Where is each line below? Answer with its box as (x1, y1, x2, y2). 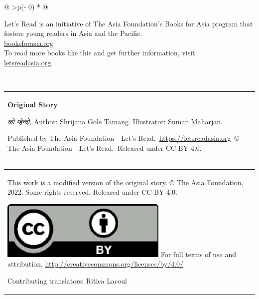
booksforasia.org (4, 37, 54, 48)
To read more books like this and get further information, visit (4, 47, 195, 58)
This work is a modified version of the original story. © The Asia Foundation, (7, 177, 244, 187)
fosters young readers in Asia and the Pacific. (4, 28, 142, 38)
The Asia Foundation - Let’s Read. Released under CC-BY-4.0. (7, 142, 202, 153)
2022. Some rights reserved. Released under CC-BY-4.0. (7, 187, 178, 197)
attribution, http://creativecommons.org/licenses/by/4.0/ (7, 259, 184, 269)
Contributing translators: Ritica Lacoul (7, 275, 127, 286)
